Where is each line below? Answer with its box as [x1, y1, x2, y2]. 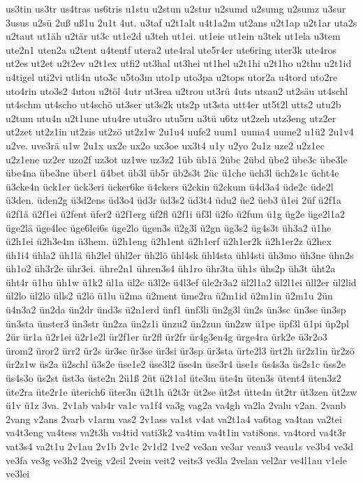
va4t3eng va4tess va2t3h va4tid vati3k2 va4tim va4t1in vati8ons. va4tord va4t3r [6, 425, 346, 440]
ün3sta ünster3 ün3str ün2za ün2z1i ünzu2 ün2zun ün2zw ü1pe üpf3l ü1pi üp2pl [6, 315, 349, 330]
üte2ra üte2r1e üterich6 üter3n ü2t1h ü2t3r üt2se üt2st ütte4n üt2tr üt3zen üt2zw [6, 384, 357, 399]
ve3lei [6, 466, 30, 481]
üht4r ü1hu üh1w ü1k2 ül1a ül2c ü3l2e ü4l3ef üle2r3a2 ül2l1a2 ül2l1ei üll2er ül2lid [6, 274, 357, 289]
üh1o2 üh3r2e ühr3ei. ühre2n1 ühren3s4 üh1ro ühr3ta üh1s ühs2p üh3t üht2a [6, 261, 336, 276]
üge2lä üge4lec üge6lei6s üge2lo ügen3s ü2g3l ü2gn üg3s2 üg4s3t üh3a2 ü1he [6, 220, 332, 235]
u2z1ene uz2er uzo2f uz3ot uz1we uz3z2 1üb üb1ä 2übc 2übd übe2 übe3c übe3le [6, 151, 348, 166]
